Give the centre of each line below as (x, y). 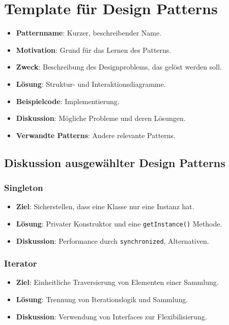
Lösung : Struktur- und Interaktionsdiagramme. (91, 84)
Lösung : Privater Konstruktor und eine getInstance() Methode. (119, 223)
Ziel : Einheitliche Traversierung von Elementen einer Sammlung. (117, 282)
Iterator (21, 263)
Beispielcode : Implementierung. (68, 101)
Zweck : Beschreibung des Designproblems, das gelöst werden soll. (119, 67)
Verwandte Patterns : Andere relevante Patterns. (96, 135)
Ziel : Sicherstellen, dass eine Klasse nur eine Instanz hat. (105, 206)
